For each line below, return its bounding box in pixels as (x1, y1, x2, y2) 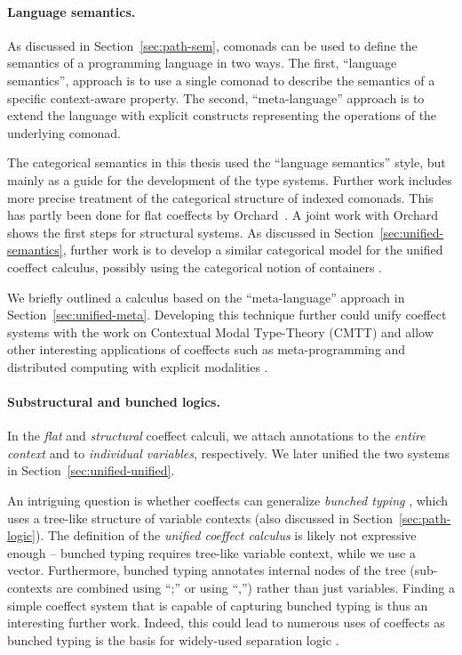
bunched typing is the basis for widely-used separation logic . (7, 630, 339, 649)
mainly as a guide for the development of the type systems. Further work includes (7, 170, 452, 189)
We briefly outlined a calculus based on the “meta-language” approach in (7, 287, 405, 306)
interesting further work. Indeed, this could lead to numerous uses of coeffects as (7, 613, 445, 632)
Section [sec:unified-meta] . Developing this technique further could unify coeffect (7, 305, 447, 324)
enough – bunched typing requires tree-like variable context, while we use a (7, 543, 416, 562)
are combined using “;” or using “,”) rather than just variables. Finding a (56, 578, 456, 597)
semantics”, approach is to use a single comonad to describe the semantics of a (7, 70, 435, 89)
